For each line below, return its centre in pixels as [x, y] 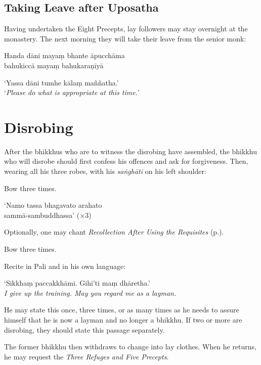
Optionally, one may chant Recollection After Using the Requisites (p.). [114, 232]
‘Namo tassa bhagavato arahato [53, 205]
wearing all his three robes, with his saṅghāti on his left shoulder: [105, 171]
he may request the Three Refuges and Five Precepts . [86, 356]
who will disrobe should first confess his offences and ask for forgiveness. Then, [126, 161]
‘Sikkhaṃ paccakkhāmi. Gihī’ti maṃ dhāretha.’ [77, 283]
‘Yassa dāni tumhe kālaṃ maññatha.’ [61, 82]
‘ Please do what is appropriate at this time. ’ [72, 92]
